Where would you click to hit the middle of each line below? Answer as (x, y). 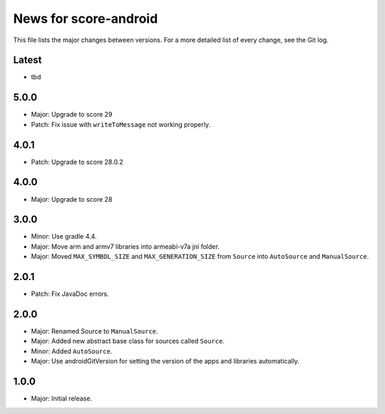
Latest (27, 60)
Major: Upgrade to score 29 (72, 115)
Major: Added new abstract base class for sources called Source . (128, 341)
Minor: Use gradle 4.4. (64, 237)
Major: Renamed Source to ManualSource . (94, 331)
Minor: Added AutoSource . (72, 351)
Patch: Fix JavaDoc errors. (70, 294)
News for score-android (86, 19)
